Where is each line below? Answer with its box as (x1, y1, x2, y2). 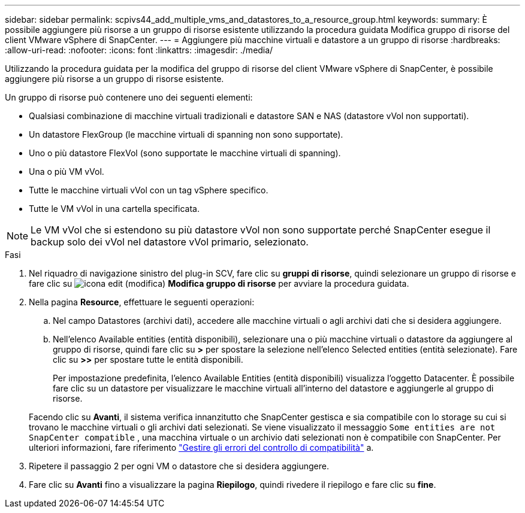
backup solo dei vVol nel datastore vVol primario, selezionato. (31, 236, 309, 248)
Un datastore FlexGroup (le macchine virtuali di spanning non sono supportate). (29, 129, 343, 139)
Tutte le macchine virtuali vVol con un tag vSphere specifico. (29, 185, 268, 195)
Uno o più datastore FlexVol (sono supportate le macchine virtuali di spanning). (29, 148, 341, 158)
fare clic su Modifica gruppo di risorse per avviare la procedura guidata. (29, 278, 409, 289)
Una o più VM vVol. (29, 166, 104, 177)
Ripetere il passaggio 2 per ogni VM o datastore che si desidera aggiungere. (29, 461, 329, 471)
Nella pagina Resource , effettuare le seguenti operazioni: (29, 297, 255, 307)
